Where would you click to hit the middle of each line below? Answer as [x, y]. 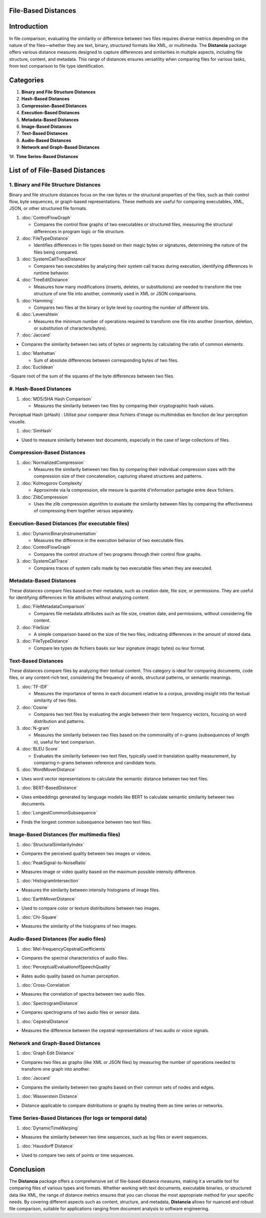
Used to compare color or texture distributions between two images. [91, 908]
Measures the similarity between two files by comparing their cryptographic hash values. [124, 406]
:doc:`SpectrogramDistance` [50, 1003]
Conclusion [27, 1169]
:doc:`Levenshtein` [40, 314]
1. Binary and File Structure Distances [55, 185]
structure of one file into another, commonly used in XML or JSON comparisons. [115, 294]
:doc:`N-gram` [36, 728]
